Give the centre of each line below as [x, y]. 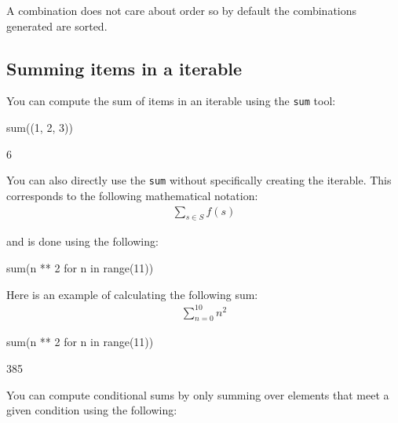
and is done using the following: [82, 241]
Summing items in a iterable [124, 68]
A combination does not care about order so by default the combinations [182, 10]
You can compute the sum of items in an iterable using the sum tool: [171, 101]
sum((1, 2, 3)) [40, 128]
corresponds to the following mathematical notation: [132, 195]
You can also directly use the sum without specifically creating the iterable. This [199, 180]
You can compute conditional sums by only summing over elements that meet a [198, 394]
